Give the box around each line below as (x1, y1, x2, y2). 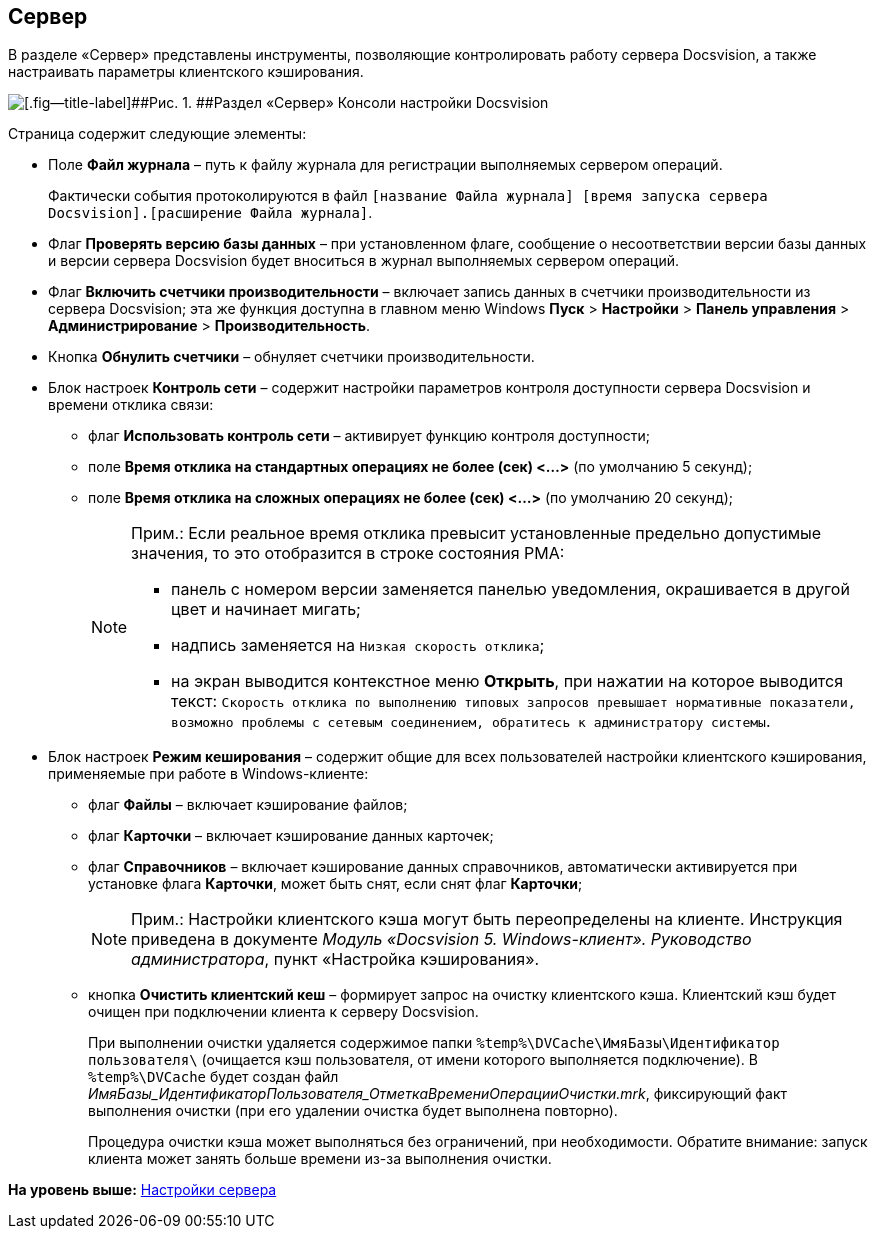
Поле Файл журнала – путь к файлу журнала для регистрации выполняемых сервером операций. (48, 156, 723, 174)
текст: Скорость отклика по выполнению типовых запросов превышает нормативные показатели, (171, 691, 856, 712)
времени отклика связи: (48, 396, 214, 414)
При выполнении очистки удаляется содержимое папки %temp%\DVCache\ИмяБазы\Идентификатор (88, 1034, 780, 1052)
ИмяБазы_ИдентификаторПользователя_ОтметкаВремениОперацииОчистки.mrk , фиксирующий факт (88, 1085, 788, 1103)
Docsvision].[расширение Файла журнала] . (48, 204, 373, 222)
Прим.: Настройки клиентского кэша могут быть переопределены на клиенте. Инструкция (131, 909, 843, 930)
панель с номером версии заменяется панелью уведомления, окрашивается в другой (171, 579, 850, 600)
